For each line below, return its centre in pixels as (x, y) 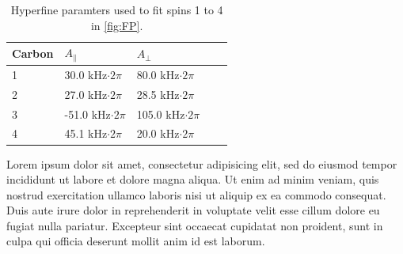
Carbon (33, 53)
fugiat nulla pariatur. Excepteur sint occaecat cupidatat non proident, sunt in (195, 225)
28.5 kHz (158, 94)
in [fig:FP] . (117, 25)
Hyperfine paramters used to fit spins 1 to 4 (117, 9)
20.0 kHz (158, 133)
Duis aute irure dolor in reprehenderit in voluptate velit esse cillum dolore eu (193, 210)
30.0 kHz (86, 74)
